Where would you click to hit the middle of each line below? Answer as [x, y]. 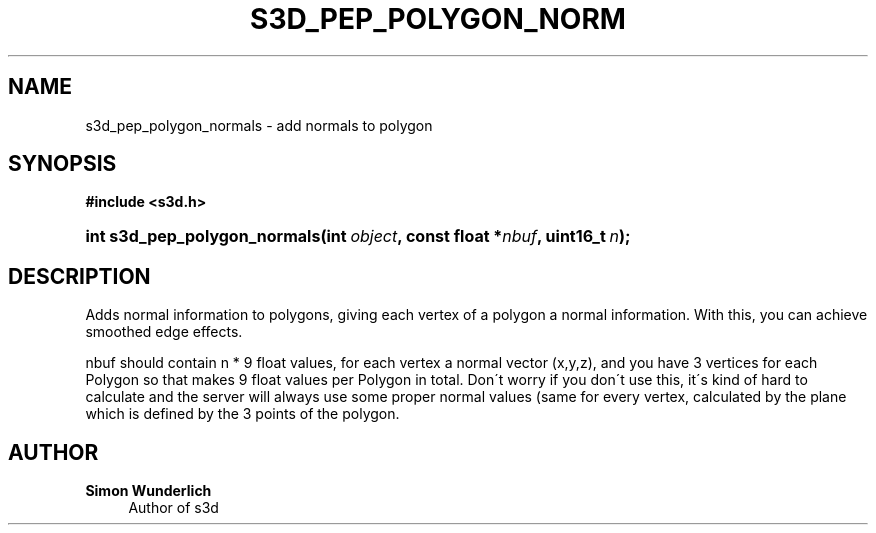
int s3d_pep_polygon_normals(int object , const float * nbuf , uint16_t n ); [358, 236]
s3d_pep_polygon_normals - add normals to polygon [259, 125]
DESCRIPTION [79, 276]
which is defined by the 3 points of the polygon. [242, 414]
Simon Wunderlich [148, 491]
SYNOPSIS [62, 164]
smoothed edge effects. [164, 332]
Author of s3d [173, 508]
